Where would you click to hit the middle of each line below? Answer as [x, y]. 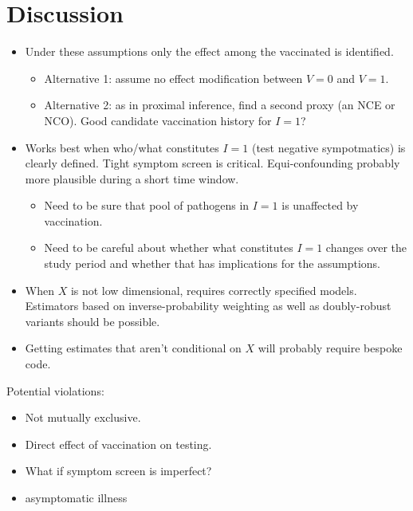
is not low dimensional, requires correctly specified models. [214, 290]
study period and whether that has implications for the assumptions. [212, 263]
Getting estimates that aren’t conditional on [133, 348]
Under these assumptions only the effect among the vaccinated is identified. [209, 51]
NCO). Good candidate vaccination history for [158, 120]
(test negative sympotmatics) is [328, 147]
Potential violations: [55, 390]
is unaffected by [320, 205]
